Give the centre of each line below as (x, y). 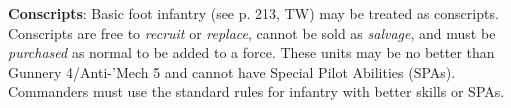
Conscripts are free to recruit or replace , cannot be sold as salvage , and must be (252, 32)
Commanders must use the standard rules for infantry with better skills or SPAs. (256, 91)
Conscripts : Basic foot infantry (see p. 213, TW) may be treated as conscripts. (253, 13)
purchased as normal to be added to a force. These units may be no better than (251, 52)
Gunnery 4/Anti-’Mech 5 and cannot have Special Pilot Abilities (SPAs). (232, 71)
